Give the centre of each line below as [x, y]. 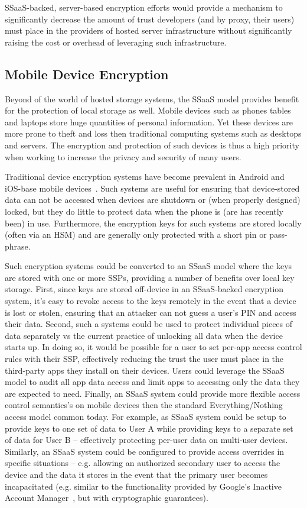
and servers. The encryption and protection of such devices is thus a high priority [152, 145]
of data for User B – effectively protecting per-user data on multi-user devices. [146, 440]
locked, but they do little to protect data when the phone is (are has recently [144, 211]
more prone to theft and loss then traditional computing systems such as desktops [153, 133]
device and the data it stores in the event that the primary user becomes [136, 474]
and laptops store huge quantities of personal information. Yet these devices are [149, 122]
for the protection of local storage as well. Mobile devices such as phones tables [148, 110]
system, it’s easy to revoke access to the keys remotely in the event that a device [151, 301]
